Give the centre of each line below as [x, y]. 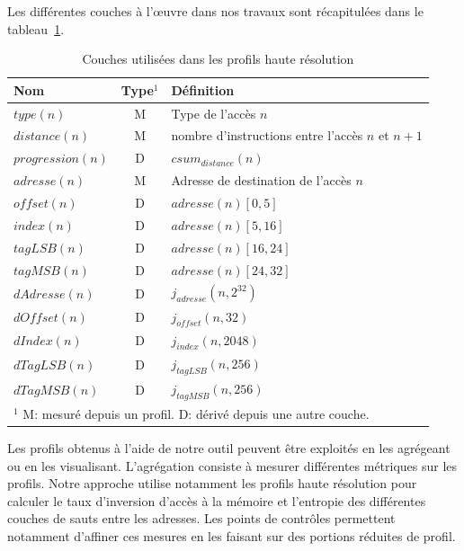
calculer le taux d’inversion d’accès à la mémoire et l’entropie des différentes [217, 500]
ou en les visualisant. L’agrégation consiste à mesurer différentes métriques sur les [232, 465]
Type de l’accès [214, 113]
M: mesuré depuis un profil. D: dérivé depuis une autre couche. [196, 413]
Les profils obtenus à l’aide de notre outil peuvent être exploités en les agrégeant [229, 447]
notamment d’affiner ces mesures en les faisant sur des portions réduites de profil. [232, 535]
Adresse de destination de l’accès [261, 180]
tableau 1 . [36, 28]
